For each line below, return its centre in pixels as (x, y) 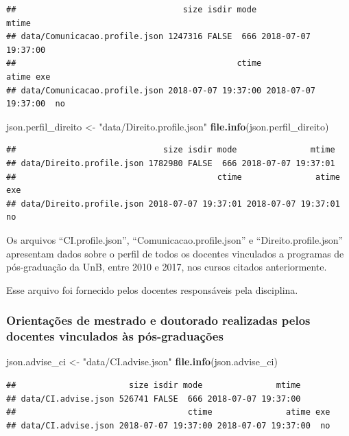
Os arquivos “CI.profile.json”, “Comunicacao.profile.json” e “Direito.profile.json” (175, 239)
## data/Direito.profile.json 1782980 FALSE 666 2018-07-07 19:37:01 (171, 163)
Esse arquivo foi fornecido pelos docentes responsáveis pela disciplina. (152, 289)
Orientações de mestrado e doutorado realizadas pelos (158, 320)
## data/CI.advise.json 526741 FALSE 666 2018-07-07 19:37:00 (154, 399)
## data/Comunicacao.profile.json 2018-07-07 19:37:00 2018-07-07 (161, 90)
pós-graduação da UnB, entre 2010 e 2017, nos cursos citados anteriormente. (167, 267)
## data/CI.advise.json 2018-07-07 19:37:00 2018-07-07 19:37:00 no (168, 425)
